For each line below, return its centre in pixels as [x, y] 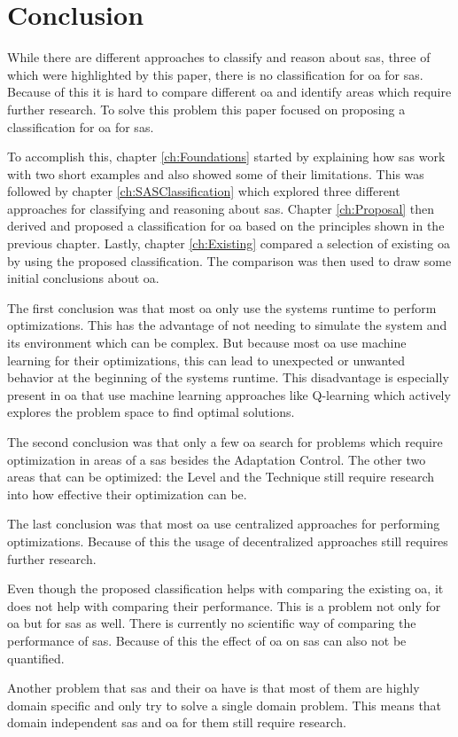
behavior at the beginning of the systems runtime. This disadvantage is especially [228, 377]
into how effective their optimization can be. [127, 494]
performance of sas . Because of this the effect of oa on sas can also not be [207, 640]
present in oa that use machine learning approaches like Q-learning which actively [229, 394]
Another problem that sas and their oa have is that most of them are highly [213, 688]
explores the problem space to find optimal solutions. [151, 412]
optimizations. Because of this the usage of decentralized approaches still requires [228, 541]
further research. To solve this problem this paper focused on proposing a [206, 109]
